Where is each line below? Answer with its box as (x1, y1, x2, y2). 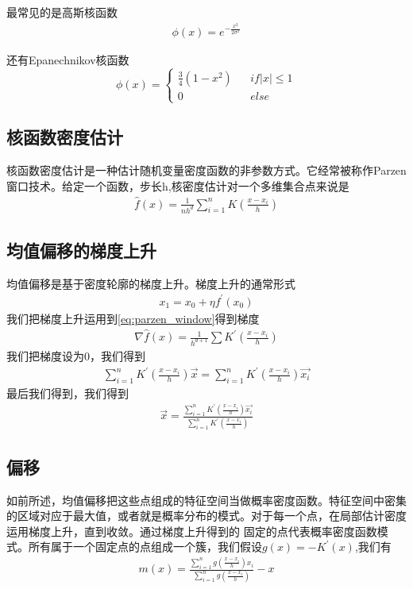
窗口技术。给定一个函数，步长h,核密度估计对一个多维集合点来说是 (6, 177, 349, 194)
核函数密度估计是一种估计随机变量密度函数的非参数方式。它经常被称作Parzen (6, 162, 407, 179)
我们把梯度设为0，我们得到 (6, 347, 145, 364)
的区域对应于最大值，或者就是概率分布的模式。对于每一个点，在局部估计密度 (6, 507, 407, 524)
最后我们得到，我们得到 (6, 384, 129, 401)
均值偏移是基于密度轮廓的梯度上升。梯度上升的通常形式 (6, 275, 295, 291)
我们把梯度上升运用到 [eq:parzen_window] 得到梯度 (6, 310, 260, 326)
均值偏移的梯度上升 (6, 237, 156, 262)
